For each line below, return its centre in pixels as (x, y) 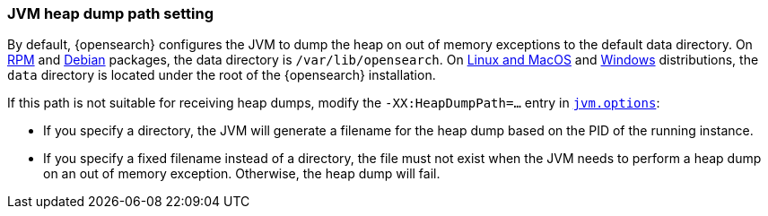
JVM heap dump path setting (111, 13)
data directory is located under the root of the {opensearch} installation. (222, 75)
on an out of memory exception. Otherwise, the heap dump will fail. (242, 174)
